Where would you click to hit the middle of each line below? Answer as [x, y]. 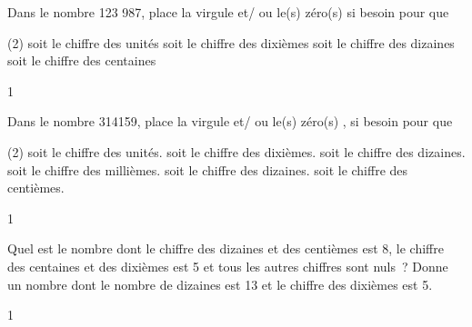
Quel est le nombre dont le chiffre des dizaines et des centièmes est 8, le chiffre [226, 248]
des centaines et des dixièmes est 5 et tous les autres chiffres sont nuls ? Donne [228, 266]
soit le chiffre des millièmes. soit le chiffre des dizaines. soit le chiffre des [208, 169]
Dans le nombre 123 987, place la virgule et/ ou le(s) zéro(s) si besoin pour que [228, 12]
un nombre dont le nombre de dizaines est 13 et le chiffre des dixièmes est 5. [220, 284]
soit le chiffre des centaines [82, 60]
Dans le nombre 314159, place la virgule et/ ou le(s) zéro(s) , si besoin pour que [230, 121]
